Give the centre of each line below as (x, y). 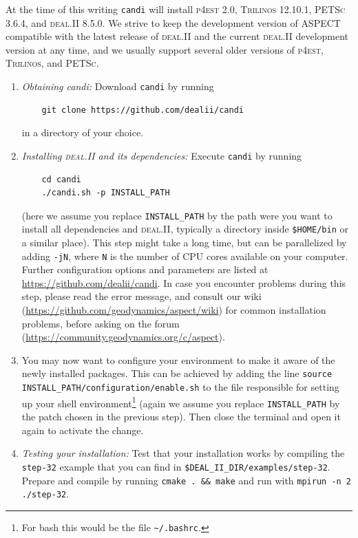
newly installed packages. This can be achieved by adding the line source (177, 373)
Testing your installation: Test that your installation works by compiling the (183, 453)
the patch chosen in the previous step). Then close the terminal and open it (181, 417)
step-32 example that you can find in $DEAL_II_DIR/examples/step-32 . (176, 466)
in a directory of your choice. (83, 132)
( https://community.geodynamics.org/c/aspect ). (123, 337)
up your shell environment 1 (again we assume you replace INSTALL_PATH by (181, 402)
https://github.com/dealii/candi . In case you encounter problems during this (184, 282)
